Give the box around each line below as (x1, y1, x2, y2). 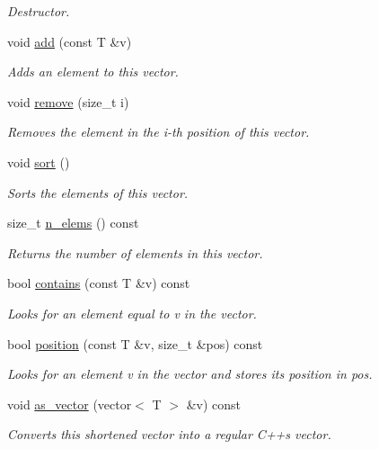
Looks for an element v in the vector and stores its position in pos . (7, 364, 373, 383)
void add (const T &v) (7, 31, 132, 50)
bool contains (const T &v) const (7, 274, 190, 292)
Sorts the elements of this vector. (7, 183, 189, 202)
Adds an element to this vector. (7, 62, 179, 81)
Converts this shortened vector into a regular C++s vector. (7, 425, 331, 444)
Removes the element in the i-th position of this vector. (7, 122, 310, 141)
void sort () (7, 152, 70, 171)
